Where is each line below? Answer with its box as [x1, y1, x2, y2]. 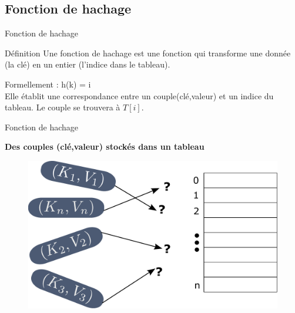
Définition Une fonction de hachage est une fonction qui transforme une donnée [5, 46, 291, 59]
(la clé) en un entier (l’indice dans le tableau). [5, 58, 170, 70]
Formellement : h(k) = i [5, 78, 91, 90]
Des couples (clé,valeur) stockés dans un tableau [5, 140, 205, 153]
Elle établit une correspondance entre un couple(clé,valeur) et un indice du [5, 89, 274, 102]
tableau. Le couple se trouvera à [5, 101, 120, 113]
